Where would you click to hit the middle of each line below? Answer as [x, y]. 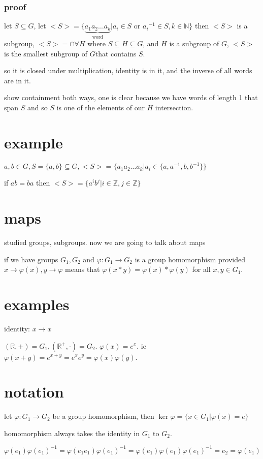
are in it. [18, 80]
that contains [116, 53]
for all [201, 269]
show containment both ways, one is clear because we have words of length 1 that [131, 97]
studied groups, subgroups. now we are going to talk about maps [105, 242]
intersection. [174, 108]
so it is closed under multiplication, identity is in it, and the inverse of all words [128, 70]
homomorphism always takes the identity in [72, 433]
